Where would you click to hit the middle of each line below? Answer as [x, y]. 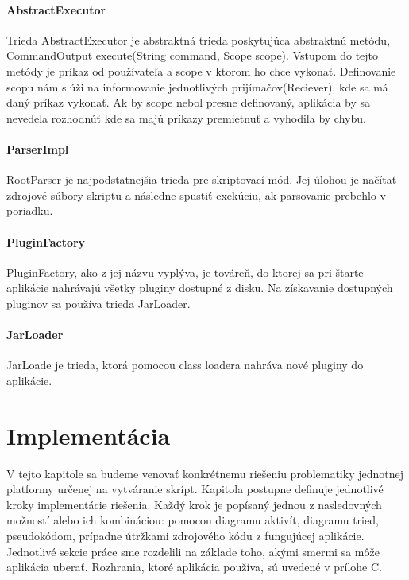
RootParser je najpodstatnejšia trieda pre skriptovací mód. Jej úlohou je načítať [202, 179]
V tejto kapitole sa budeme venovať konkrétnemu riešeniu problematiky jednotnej [205, 473]
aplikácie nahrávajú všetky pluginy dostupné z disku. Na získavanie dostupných [200, 288]
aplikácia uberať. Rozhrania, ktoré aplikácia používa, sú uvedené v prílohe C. [194, 567]
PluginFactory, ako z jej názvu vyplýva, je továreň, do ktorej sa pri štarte [185, 272]
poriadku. [30, 210]
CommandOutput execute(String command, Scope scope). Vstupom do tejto [193, 55]
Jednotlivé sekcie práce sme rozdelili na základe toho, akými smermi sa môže [193, 551]
